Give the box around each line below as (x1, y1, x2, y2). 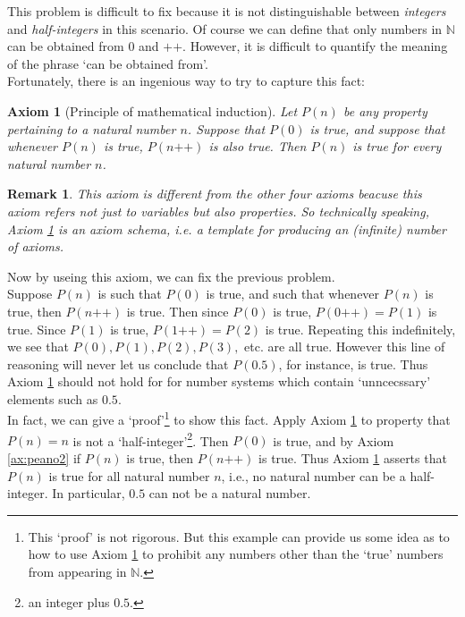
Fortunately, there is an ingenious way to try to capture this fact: (7, 72, 365, 90)
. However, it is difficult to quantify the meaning (182, 37, 448, 55)
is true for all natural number (48, 466, 210, 485)
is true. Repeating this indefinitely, (265, 319, 456, 338)
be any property (342, 101, 427, 120)
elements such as (7, 389, 98, 408)
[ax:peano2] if (7, 448, 81, 467)
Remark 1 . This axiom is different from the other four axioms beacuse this (7, 184, 422, 203)
